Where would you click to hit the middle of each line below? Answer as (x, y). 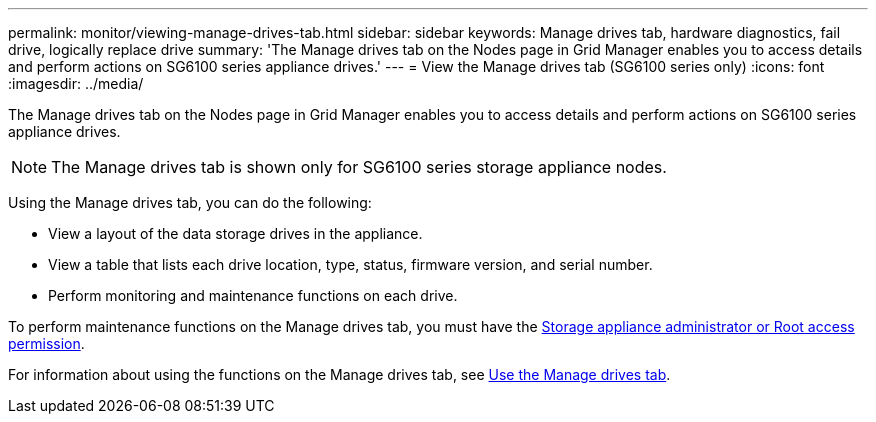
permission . (46, 343)
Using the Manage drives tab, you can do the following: (190, 202)
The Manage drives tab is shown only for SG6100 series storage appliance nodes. (359, 167)
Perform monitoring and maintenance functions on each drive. (253, 295)
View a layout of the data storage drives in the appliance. (235, 233)
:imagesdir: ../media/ (76, 83)
